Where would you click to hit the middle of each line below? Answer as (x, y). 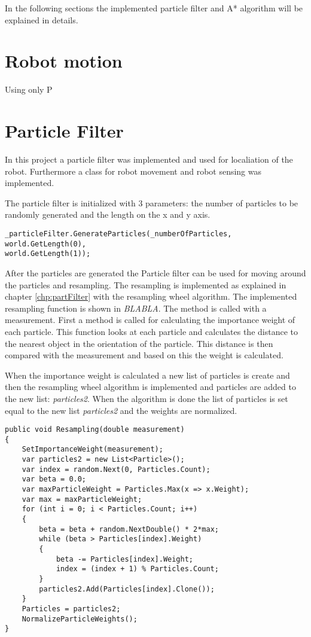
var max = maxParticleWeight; (82, 499)
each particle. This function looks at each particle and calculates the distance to (151, 331)
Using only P (29, 89)
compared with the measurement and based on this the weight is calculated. (144, 355)
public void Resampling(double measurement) (95, 430)
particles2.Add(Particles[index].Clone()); (127, 589)
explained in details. (42, 19)
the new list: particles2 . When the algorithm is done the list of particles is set (147, 398)
